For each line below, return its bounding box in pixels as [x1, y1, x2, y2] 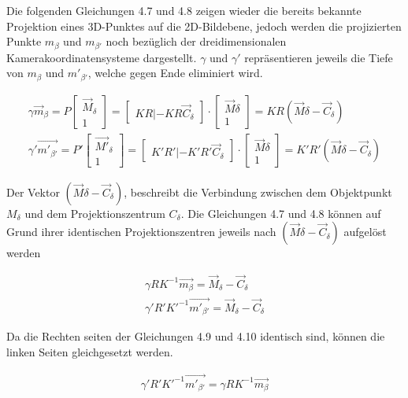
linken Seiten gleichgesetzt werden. [6, 343, 173, 359]
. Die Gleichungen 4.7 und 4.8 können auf [180, 205, 381, 221]
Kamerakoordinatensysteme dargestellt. [6, 49, 197, 65]
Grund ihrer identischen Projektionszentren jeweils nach [6, 223, 276, 240]
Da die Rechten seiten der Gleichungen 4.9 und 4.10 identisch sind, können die [6, 328, 385, 345]
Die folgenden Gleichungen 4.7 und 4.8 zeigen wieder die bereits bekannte [6, 2, 362, 18]
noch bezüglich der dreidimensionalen [106, 33, 287, 50]
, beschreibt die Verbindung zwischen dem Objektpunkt [124, 183, 392, 200]
